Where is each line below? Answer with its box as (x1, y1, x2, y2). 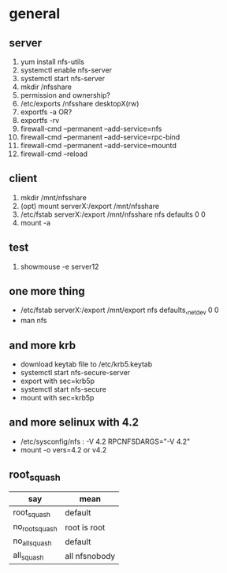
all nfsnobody (65, 551, 116, 562)
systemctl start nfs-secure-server (20, 368, 131, 378)
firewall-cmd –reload (20, 149, 88, 158)
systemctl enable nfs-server (20, 65, 113, 75)
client (9, 172, 38, 185)
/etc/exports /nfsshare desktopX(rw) (20, 99, 140, 108)
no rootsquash (13, 521, 58, 534)
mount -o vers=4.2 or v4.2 (20, 445, 107, 454)
